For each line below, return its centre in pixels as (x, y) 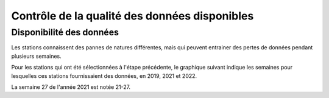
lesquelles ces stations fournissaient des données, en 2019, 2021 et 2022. (104, 75)
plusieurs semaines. (36, 56)
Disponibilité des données (65, 32)
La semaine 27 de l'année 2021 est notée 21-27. (71, 87)
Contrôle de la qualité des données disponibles (133, 16)
